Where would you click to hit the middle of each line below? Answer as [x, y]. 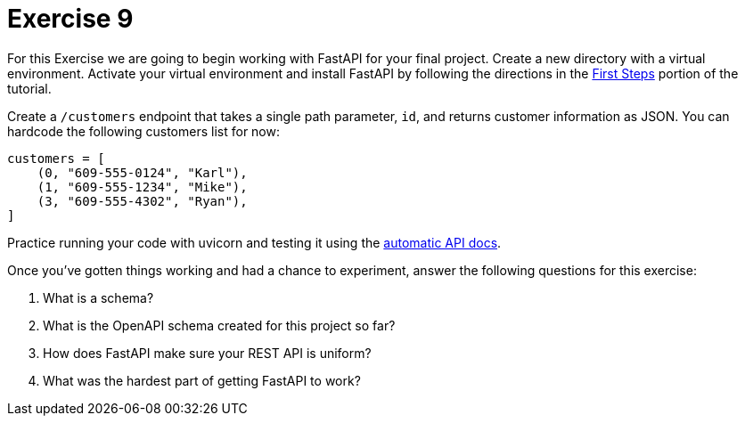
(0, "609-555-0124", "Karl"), [142, 172]
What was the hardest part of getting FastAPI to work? [202, 380]
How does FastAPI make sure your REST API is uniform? [207, 353]
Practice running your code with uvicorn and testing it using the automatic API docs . [254, 242]
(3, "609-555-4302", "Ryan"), [142, 201]
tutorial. [29, 88]
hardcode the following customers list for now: [143, 131]
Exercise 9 [70, 19]
